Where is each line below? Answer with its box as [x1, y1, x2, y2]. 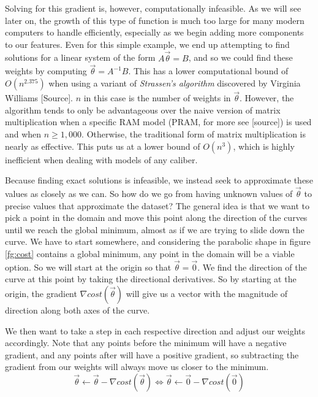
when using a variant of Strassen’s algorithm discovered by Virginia [48, 77, 301, 89]
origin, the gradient [5, 287, 77, 299]
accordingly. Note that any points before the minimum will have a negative [5, 336, 287, 349]
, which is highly [233, 139, 295, 152]
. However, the [240, 91, 294, 104]
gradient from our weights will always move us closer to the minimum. [5, 360, 269, 373]
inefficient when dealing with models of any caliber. [5, 153, 198, 166]
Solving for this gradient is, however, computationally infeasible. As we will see [5, 2, 301, 14]
